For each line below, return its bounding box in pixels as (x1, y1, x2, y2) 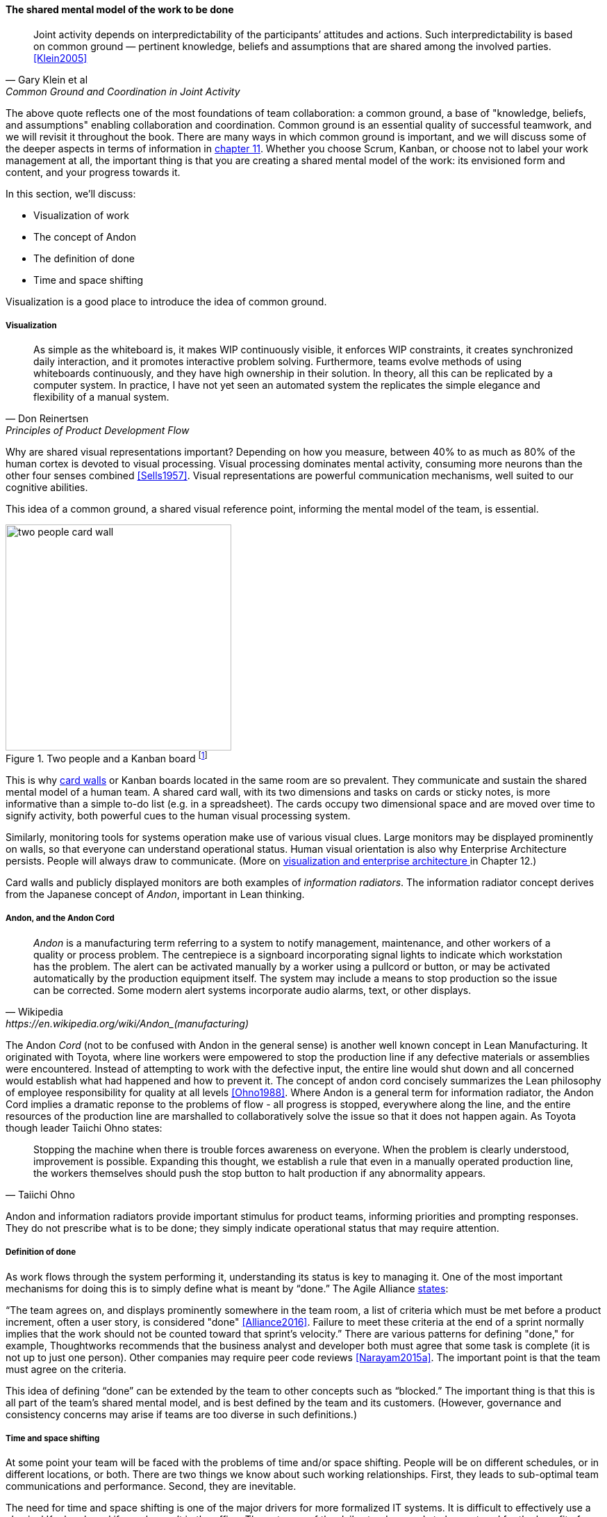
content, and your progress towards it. (6, 166, 181, 178)
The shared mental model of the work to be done (6, 3, 234, 15)
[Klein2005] (33, 51, 88, 64)
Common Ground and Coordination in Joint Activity (6, 85, 240, 97)
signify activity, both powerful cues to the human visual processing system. (6, 810, 351, 822)
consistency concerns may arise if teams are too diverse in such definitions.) (6, 1408, 357, 1420)
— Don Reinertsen (6, 412, 89, 425)
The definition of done (33, 252, 135, 264)
